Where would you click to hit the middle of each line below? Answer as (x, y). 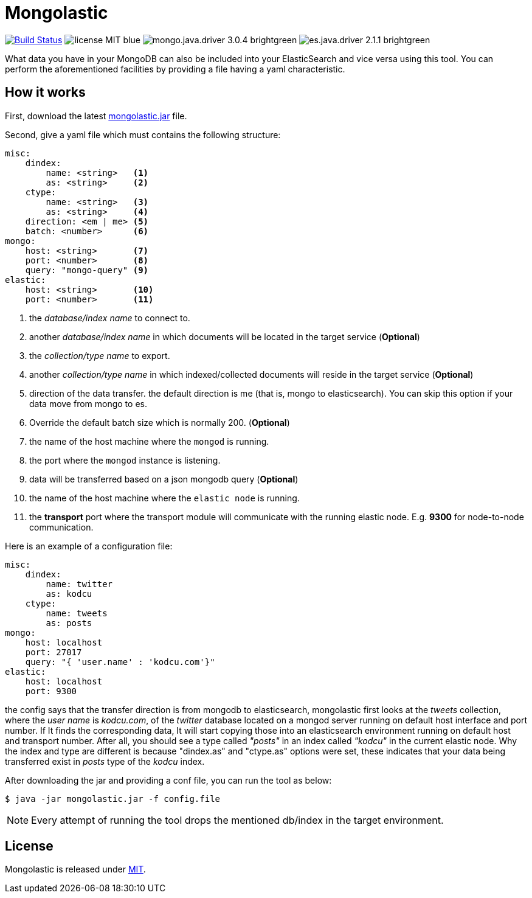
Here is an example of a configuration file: (89, 546)
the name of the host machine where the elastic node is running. (164, 498)
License (29, 846)
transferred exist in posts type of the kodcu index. (105, 761)
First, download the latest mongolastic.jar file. (96, 116)
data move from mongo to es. (88, 403)
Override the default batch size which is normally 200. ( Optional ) (160, 422)
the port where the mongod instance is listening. (125, 460)
